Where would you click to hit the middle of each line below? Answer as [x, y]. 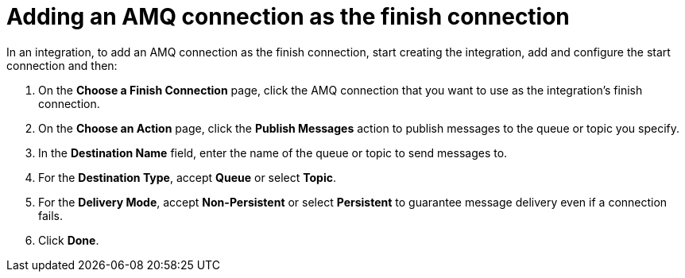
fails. [51, 215]
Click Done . [69, 240]
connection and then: [62, 65]
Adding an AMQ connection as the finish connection [288, 17]
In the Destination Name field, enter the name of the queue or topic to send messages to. [273, 153]
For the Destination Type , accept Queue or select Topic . [187, 177]
